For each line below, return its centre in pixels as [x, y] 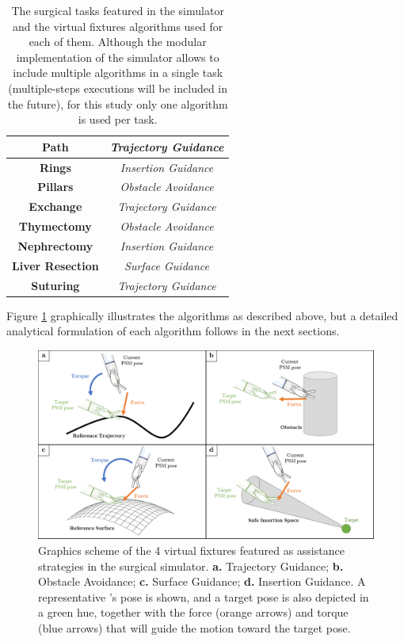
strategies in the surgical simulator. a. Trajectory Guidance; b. [191, 566]
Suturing [55, 285]
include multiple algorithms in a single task [118, 73]
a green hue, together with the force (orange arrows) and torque [193, 612]
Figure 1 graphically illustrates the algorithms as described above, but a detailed [202, 315]
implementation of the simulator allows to [118, 57]
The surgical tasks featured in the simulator [118, 10]
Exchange [55, 206]
